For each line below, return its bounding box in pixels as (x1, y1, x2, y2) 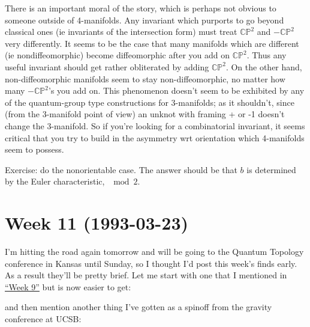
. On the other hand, (225, 60, 302, 73)
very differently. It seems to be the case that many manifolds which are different (5, 37, 299, 49)
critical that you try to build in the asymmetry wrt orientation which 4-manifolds (5, 131, 305, 144)
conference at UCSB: (5, 313, 82, 325)
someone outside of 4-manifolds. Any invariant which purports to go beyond (5, 13, 284, 26)
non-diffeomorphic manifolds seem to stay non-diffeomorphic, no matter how (5, 72, 285, 85)
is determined (246, 163, 296, 176)
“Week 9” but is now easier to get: (5, 280, 131, 293)
